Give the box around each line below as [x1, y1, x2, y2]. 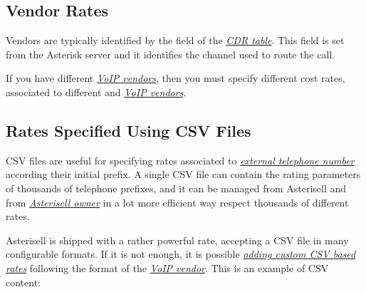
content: [6, 274, 41, 289]
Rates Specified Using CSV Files [6, 119, 251, 141]
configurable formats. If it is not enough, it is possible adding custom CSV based [6, 246, 356, 261]
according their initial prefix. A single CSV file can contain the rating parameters [6, 167, 361, 182]
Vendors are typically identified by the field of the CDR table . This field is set [6, 33, 345, 48]
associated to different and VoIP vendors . [6, 84, 187, 99]
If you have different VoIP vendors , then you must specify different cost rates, [6, 71, 345, 85]
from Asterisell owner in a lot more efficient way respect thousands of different [6, 194, 349, 209]
